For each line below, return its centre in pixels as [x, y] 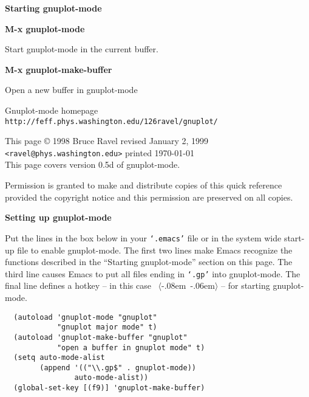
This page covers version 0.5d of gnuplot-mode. [93, 164]
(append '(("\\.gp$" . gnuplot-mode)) [118, 368]
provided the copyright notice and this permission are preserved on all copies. [149, 197]
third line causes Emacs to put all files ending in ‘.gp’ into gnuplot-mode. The [153, 273]
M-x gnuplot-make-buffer [59, 69]
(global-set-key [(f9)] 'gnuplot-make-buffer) [109, 388]
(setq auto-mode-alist [59, 358]
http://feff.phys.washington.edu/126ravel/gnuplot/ [111, 121]
